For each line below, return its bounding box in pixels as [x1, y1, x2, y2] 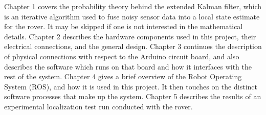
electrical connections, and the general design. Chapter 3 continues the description [4, 41, 262, 52]
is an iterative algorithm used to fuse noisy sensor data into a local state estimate [4, 11, 260, 21]
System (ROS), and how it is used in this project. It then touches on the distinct [4, 81, 257, 91]
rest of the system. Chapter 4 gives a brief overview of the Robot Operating [4, 71, 242, 82]
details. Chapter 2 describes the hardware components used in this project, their [4, 31, 256, 41]
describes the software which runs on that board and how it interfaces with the [4, 61, 252, 72]
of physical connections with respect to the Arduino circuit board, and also [4, 51, 239, 61]
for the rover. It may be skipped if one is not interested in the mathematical [4, 21, 243, 32]
